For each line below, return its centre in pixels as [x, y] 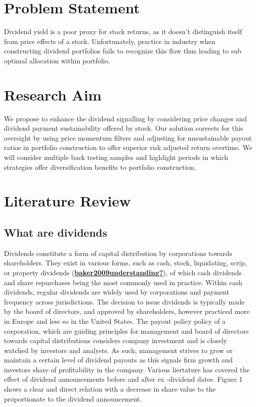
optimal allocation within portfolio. [57, 60]
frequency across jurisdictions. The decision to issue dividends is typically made [124, 301]
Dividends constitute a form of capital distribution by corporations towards [118, 253]
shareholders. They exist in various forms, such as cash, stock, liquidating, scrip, [126, 263]
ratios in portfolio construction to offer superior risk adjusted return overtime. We [128, 147]
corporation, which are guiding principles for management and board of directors [127, 331]
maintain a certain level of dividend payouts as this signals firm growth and [118, 360]
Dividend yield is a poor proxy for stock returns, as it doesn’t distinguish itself [123, 31]
